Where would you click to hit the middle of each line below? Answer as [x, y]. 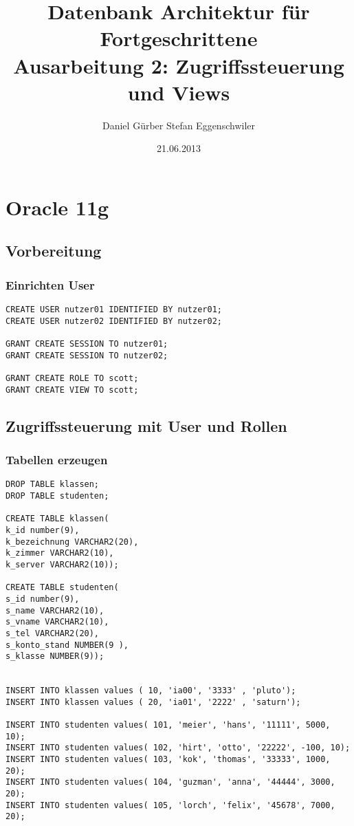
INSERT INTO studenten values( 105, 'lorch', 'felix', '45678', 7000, [170, 805]
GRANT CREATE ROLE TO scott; [72, 378]
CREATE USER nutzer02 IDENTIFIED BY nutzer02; [114, 321]
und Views [179, 92]
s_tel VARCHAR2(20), [53, 633]
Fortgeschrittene [179, 38]
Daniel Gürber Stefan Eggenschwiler [179, 125]
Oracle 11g [57, 207]
